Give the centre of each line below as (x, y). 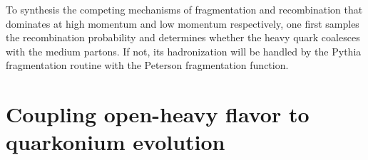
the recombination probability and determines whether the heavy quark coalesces (183, 37)
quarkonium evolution (116, 142)
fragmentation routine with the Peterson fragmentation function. (147, 65)
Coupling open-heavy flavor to (158, 114)
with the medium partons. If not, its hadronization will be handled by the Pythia (184, 51)
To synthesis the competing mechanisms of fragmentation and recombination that (184, 9)
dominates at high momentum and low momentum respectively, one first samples (183, 23)
